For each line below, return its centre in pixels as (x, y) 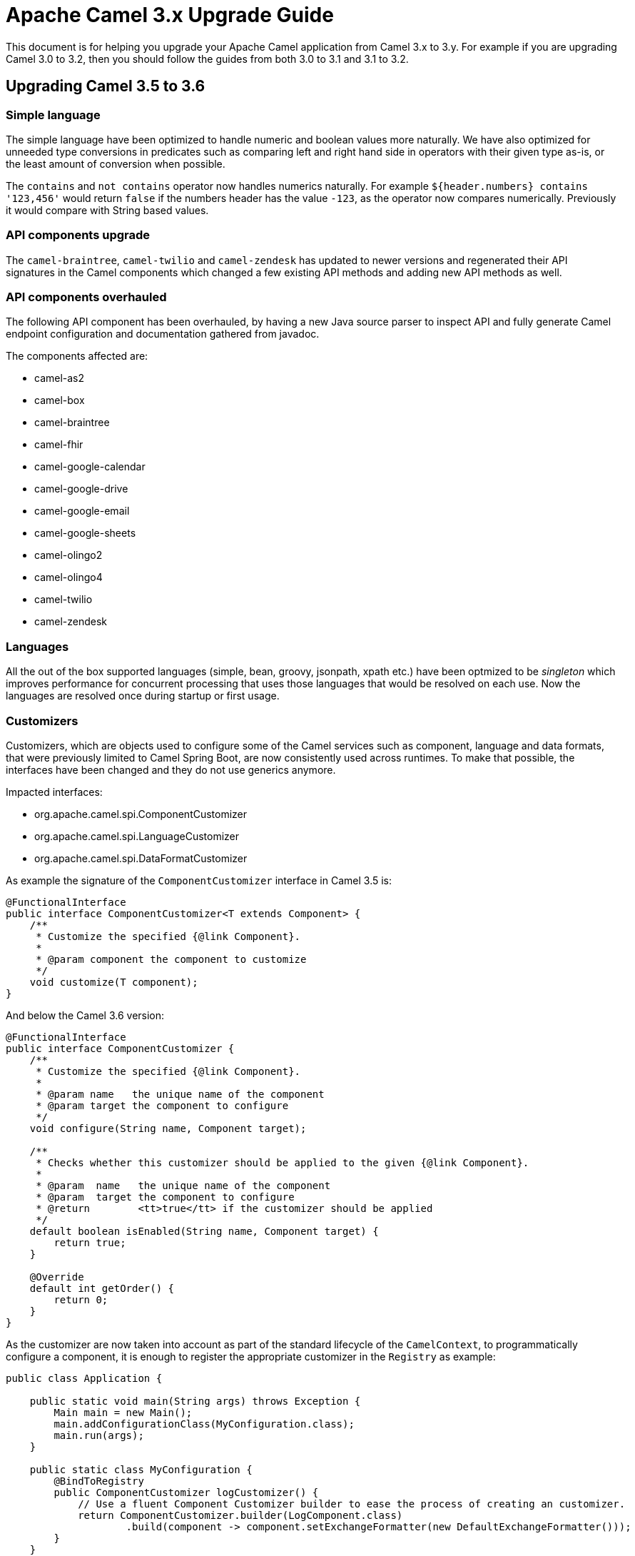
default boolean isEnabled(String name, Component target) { (204, 1231)
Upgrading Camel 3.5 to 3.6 (106, 86)
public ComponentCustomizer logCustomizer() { (186, 1492)
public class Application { (84, 1378)
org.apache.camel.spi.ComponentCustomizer (141, 814)
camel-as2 (60, 378)
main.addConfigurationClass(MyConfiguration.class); (204, 1424)
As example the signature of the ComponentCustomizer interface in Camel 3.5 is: (199, 880)
